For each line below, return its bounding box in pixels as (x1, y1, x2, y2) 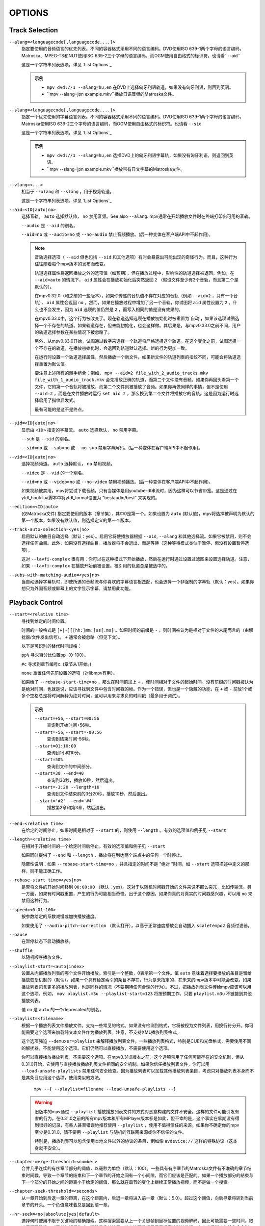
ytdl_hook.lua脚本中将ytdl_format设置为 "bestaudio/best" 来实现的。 (21, 494, 159, 500)
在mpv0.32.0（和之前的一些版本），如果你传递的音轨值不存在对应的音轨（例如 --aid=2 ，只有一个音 (34, 293, 238, 299)
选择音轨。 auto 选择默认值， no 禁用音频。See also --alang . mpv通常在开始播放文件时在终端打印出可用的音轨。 (21, 213, 253, 219)
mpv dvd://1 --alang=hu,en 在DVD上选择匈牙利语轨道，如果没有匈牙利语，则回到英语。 (47, 84, 234, 90)
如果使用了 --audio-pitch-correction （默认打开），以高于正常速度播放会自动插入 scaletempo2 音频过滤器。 (21, 922, 252, 928)
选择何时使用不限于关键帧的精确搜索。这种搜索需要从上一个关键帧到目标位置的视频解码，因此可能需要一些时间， (21, 1218, 249, 1224)
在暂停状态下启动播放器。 (21, 938, 73, 944)
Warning (34, 1099, 53, 1105)
